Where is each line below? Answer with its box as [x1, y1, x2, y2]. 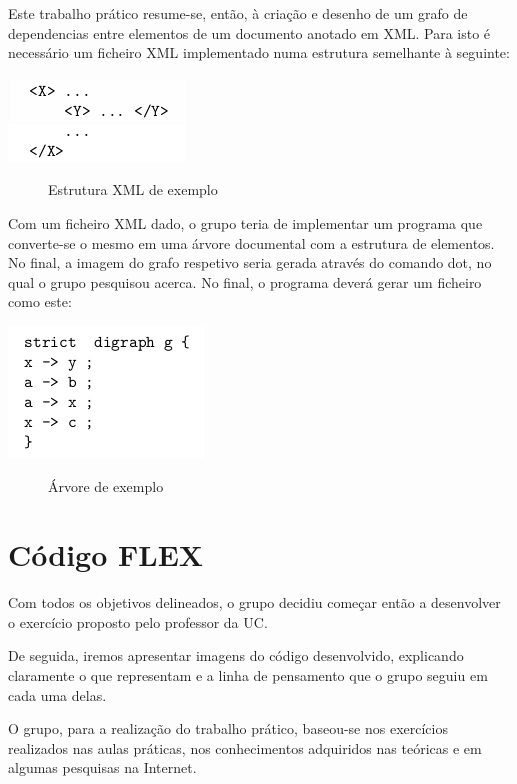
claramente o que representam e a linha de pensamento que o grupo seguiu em [8, 665, 488, 686]
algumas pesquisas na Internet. [8, 757, 197, 778]
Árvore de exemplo [48, 475, 164, 496]
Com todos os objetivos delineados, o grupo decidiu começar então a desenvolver [8, 592, 501, 613]
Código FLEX [8, 534, 204, 575]
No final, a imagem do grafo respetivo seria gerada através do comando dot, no [8, 252, 492, 273]
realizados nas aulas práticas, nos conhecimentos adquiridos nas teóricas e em [8, 737, 482, 758]
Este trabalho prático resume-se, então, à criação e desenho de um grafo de [8, 3, 468, 23]
